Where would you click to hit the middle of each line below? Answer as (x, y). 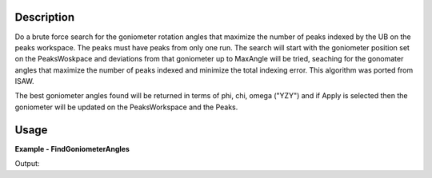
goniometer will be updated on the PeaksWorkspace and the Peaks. (126, 107)
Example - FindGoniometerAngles (72, 148)
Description (45, 17)
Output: (27, 164)
